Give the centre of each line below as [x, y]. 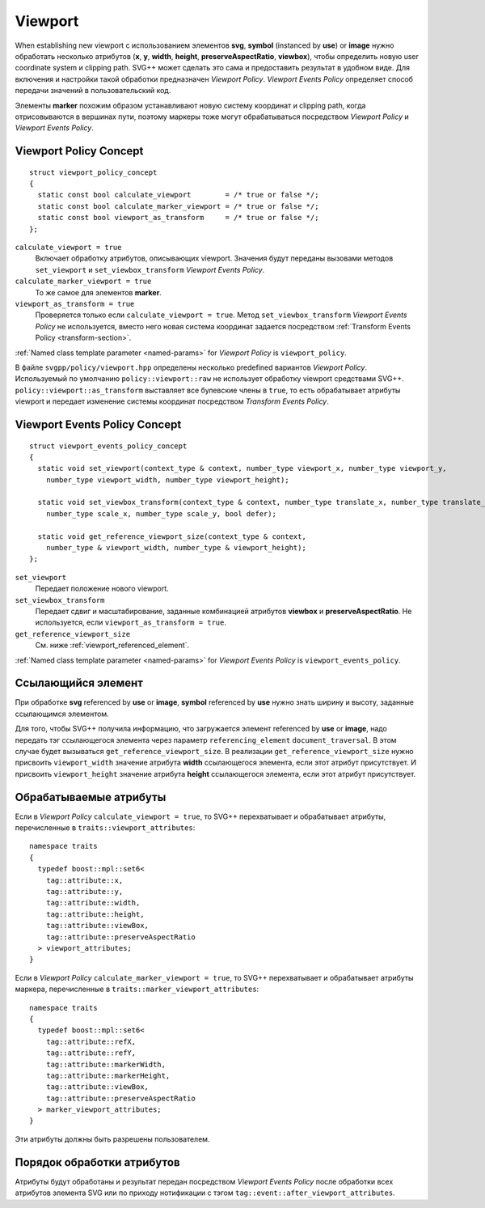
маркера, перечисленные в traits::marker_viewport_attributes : [137, 989]
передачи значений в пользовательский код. [93, 91]
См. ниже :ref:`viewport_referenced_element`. [112, 645]
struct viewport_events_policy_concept [108, 446]
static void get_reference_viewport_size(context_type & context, [172, 536]
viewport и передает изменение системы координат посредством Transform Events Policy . [172, 401]
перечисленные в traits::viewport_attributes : [105, 828]
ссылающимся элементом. [62, 714]
